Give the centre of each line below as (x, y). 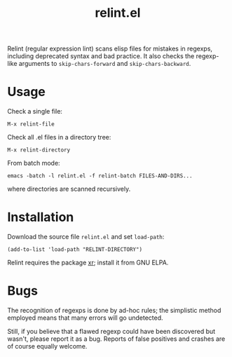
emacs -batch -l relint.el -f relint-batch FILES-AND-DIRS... (100, 176)
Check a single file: (35, 112)
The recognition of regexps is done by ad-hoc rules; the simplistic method (114, 310)
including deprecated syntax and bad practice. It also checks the (101, 56)
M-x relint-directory (39, 150)
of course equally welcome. (47, 346)
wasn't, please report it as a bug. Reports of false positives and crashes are (116, 339)
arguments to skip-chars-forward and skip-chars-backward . (105, 64)
